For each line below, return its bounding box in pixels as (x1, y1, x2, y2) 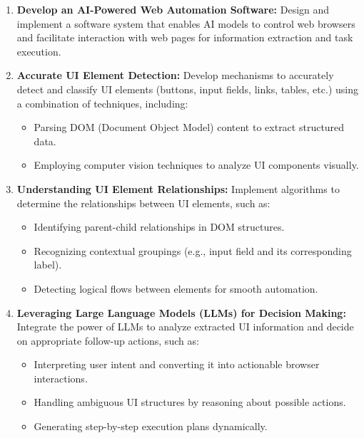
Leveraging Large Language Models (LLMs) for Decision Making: (16, 305, 346, 320)
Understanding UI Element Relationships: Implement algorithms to (16, 181, 340, 196)
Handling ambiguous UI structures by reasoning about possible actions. (34, 395, 346, 410)
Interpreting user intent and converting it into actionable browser (34, 357, 320, 372)
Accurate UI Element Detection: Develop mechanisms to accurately (16, 68, 334, 83)
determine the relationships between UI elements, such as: (16, 195, 271, 210)
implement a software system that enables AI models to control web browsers (16, 16, 355, 31)
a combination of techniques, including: (16, 95, 188, 110)
